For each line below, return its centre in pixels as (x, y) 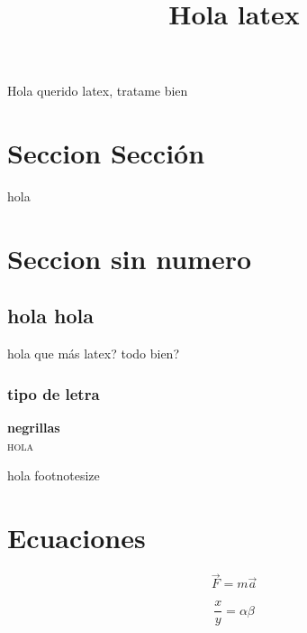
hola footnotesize (54, 475)
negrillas (34, 428)
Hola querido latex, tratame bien (98, 91)
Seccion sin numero (130, 258)
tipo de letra (54, 393)
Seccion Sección (106, 153)
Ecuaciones (77, 538)
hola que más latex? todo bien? (94, 354)
